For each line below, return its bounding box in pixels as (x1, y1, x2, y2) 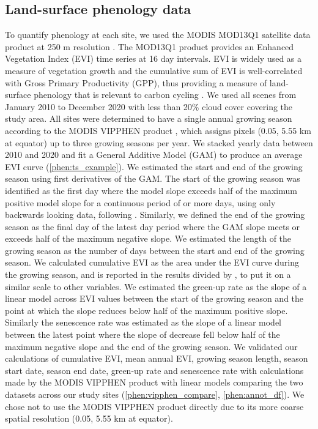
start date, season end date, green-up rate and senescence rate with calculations (5, 364, 304, 376)
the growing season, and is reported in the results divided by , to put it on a (5, 268, 291, 281)
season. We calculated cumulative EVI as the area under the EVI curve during (5, 256, 300, 269)
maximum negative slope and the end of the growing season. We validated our (5, 340, 298, 353)
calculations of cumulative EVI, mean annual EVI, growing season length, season (5, 352, 308, 365)
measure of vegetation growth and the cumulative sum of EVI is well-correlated (5, 64, 303, 76)
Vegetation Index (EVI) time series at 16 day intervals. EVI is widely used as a (5, 52, 302, 65)
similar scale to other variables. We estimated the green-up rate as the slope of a (5, 280, 307, 293)
